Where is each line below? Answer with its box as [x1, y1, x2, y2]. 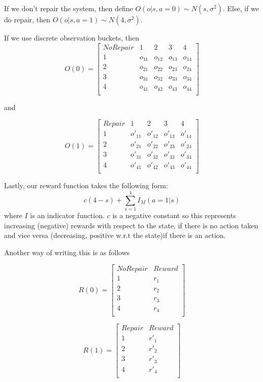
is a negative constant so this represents [112, 210, 236, 220]
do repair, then [4, 14, 51, 24]
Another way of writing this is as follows [4, 247, 130, 257]
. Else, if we [222, 3, 259, 13]
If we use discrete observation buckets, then [4, 32, 139, 43]
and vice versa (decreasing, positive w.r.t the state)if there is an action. [4, 230, 226, 240]
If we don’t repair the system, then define [4, 3, 133, 13]
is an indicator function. [30, 210, 105, 220]
